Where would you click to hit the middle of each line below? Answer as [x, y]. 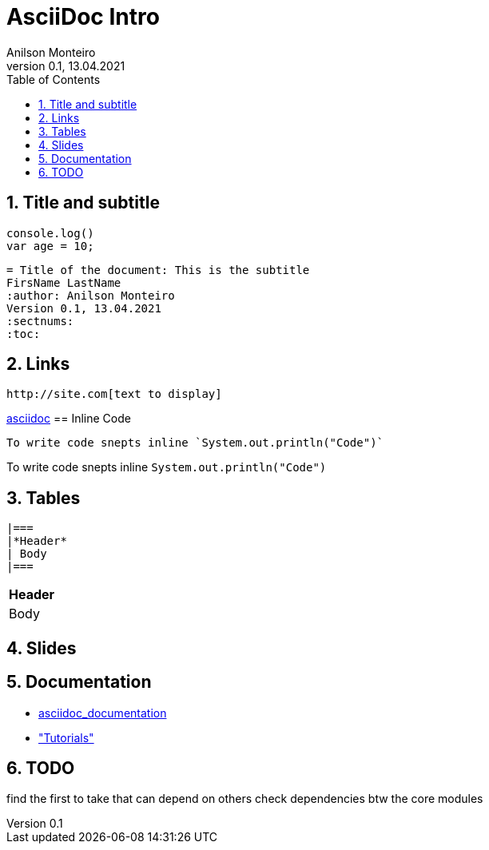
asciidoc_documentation [103, 713]
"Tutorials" [66, 737]
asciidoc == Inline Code [69, 419]
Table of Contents [54, 79]
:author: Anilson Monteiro [91, 295]
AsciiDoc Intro [83, 17]
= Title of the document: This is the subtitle [158, 270]
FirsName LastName [64, 282]
